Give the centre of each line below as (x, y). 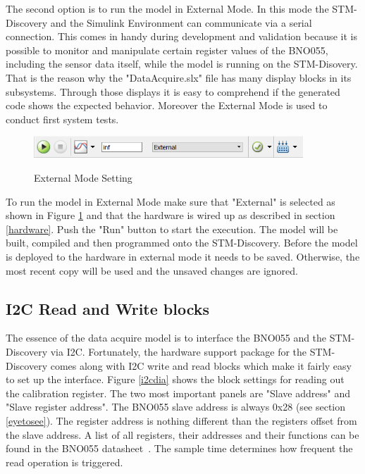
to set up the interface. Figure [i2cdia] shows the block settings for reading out (175, 379)
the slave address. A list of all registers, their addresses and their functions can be (182, 434)
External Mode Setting (83, 177)
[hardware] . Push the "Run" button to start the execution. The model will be (172, 229)
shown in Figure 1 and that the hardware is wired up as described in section (171, 215)
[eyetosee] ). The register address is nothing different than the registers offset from (181, 420)
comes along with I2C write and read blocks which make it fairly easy (201, 365)
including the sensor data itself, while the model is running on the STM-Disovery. (182, 64)
